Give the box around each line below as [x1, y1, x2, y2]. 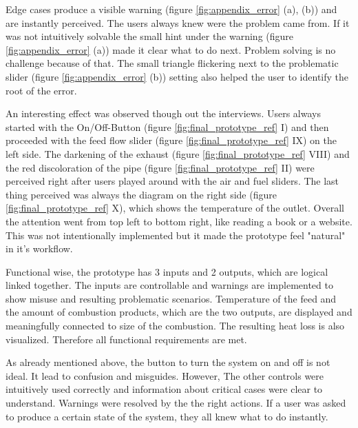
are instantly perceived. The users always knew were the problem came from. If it [6, 15, 350, 30]
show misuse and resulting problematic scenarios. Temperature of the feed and [6, 291, 337, 305]
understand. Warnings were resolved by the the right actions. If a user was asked [6, 396, 346, 410]
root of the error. [6, 83, 77, 97]
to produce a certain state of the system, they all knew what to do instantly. [6, 409, 328, 423]
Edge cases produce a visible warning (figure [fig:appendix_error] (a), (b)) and [6, 2, 337, 16]
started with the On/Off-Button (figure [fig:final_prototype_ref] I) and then [6, 119, 329, 134]
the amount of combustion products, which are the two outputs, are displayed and [6, 305, 352, 319]
